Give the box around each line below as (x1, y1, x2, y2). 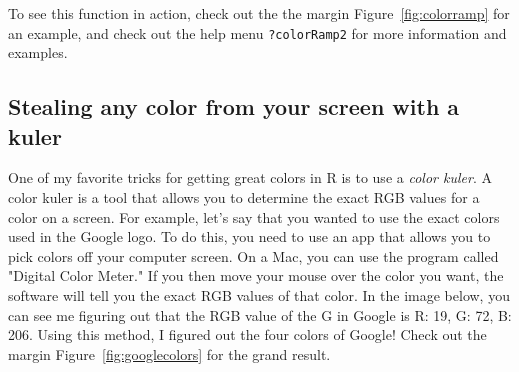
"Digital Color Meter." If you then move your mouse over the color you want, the (8, 265, 504, 286)
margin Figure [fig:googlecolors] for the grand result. (8, 343, 331, 364)
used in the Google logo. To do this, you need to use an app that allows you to (8, 226, 491, 247)
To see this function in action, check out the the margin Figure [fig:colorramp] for (8, 3, 510, 23)
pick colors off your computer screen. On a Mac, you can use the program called (8, 245, 499, 266)
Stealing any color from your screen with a (8, 91, 460, 122)
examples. (8, 42, 68, 63)
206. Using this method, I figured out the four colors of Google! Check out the (8, 324, 487, 345)
